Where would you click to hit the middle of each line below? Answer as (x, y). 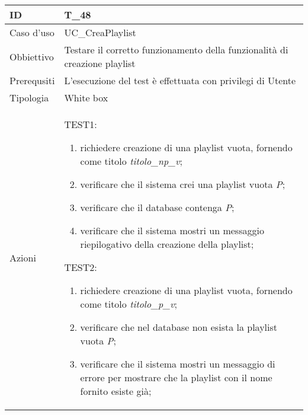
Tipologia (29, 98)
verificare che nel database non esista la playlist (179, 327)
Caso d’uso (32, 32)
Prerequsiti (32, 80)
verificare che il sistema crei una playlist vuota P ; (183, 184)
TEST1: (81, 124)
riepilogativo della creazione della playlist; (167, 244)
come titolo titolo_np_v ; (131, 161)
